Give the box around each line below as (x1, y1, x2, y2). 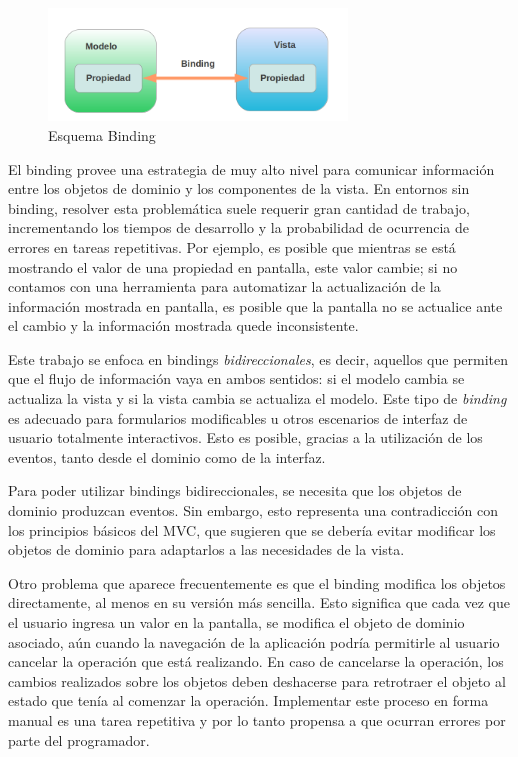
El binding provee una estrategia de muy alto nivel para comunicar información (8, 158, 495, 179)
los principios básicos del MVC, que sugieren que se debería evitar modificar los (8, 519, 496, 540)
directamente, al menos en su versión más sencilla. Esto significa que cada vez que (8, 592, 511, 613)
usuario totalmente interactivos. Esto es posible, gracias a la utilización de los (8, 427, 483, 448)
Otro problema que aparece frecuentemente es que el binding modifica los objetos (8, 572, 506, 593)
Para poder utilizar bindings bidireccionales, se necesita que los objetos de (8, 480, 462, 501)
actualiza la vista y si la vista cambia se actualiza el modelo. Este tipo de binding (8, 388, 507, 409)
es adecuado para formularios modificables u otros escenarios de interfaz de (8, 407, 468, 428)
